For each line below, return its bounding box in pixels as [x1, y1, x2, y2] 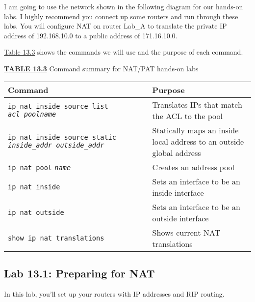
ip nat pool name [8, 163, 71, 172]
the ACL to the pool [152, 110, 223, 121]
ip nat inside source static [8, 133, 116, 142]
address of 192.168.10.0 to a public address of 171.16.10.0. [4, 30, 178, 40]
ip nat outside [8, 208, 64, 216]
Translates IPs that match [152, 98, 242, 110]
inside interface [152, 186, 204, 198]
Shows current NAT [152, 226, 221, 238]
